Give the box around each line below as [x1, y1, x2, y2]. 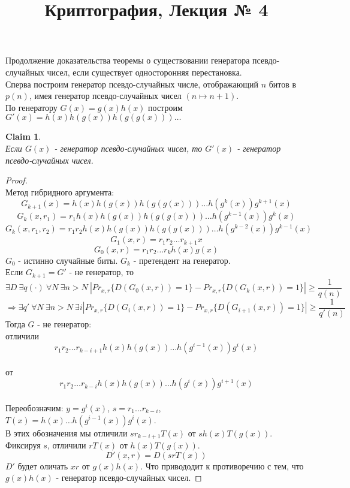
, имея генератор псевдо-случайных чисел [29, 89, 182, 102]
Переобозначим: [5, 401, 64, 414]
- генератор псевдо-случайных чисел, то [54, 141, 203, 154]
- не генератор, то [69, 266, 134, 278]
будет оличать [17, 459, 68, 472]
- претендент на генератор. [133, 254, 231, 266]
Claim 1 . [5, 130, 41, 143]
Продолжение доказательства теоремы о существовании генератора [5, 54, 250, 67]
